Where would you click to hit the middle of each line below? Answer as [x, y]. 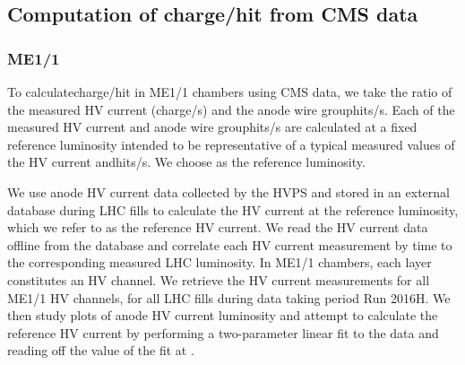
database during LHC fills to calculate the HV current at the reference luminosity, [233, 209]
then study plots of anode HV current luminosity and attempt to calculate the [223, 315]
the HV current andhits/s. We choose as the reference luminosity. [186, 162]
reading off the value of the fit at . [101, 350]
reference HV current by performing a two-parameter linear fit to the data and [223, 332]
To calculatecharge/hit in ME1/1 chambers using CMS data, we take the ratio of [230, 91]
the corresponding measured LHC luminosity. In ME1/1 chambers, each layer [220, 262]
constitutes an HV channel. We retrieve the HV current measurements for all [219, 279]
